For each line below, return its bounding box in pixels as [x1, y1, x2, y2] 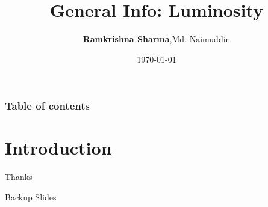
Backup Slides [5, 190, 57, 203]
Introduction [5, 135, 112, 160]
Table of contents [5, 98, 90, 113]
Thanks [5, 170, 33, 183]
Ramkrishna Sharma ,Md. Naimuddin [83, 32, 231, 45]
